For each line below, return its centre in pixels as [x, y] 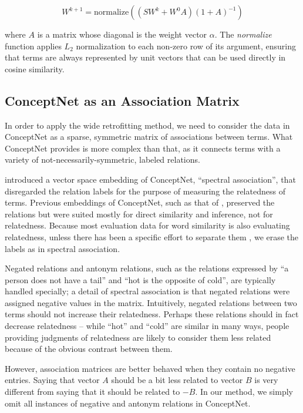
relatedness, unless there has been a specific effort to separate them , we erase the [152, 236]
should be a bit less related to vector [177, 380]
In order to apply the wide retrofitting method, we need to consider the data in [147, 125]
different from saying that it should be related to [92, 392]
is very [266, 380]
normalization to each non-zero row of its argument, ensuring [186, 46]
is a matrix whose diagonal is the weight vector [122, 34]
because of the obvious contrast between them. [89, 349]
